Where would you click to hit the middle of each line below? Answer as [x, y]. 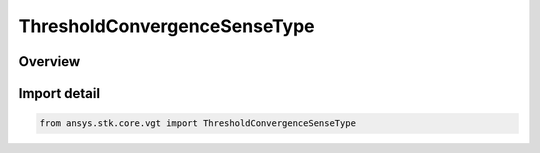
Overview [49, 61]
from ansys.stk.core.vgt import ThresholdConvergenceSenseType [198, 123]
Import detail [59, 93]
